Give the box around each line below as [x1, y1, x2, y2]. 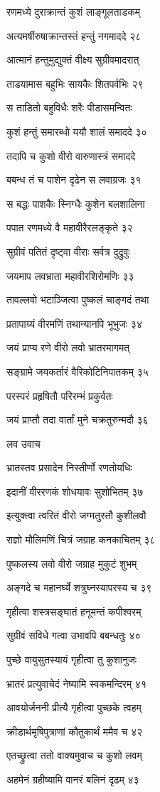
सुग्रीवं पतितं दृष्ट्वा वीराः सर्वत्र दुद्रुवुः [6, 244, 130, 259]
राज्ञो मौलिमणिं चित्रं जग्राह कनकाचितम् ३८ [6, 532, 156, 547]
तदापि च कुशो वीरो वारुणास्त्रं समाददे [6, 148, 136, 163]
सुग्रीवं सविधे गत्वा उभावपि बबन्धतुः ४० [6, 628, 141, 643]
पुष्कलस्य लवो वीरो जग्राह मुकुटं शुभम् [6, 556, 137, 571]
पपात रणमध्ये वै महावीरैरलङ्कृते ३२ [6, 220, 133, 235]
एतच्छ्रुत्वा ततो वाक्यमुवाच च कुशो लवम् [6, 748, 142, 763]
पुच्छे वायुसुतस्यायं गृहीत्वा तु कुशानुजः [6, 652, 137, 667]
